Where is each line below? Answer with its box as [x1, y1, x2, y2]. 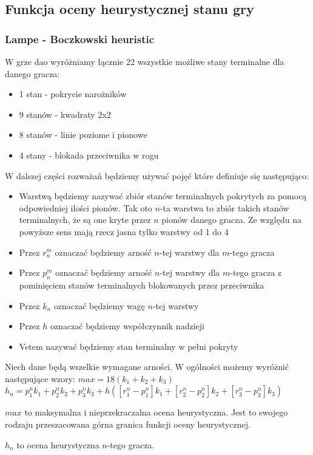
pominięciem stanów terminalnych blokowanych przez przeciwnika [19, 278, 264, 291]
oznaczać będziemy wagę [53, 299, 145, 312]
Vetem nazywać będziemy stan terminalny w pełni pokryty [19, 340, 238, 352]
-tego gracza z [230, 266, 282, 279]
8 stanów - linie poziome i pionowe [19, 128, 147, 141]
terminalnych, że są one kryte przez [19, 213, 151, 226]
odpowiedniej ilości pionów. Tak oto [19, 201, 152, 214]
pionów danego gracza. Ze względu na [161, 213, 301, 226]
